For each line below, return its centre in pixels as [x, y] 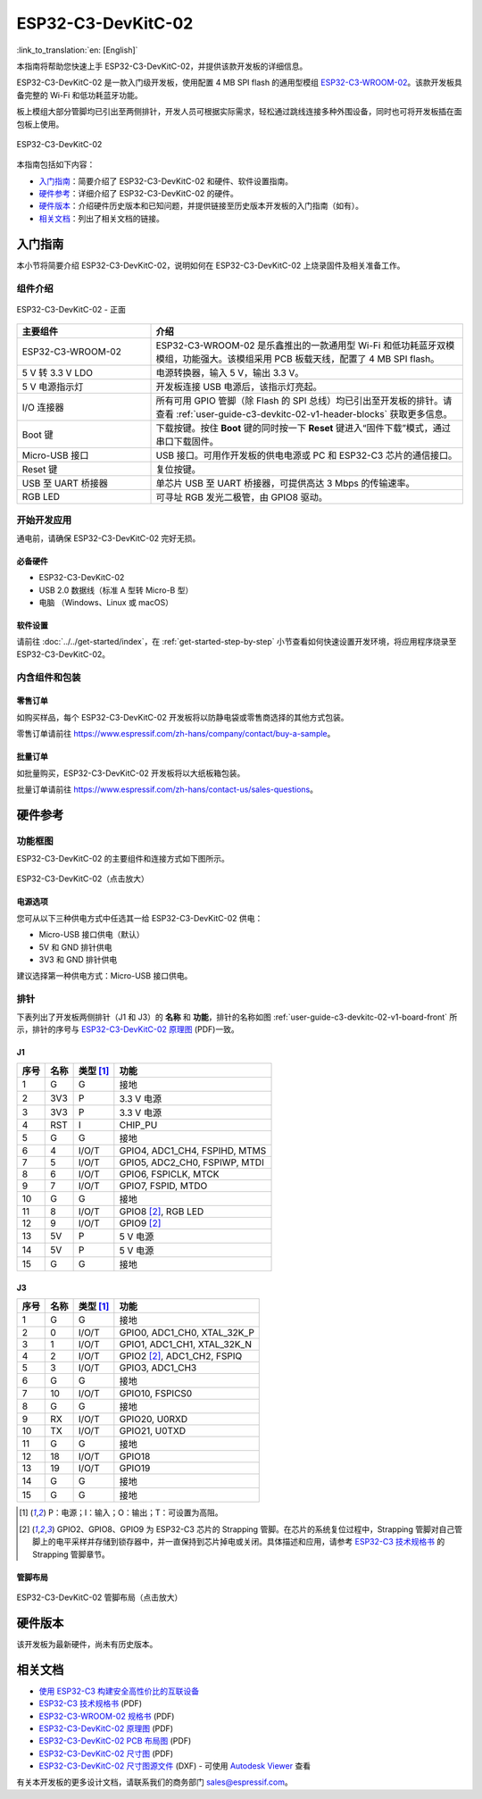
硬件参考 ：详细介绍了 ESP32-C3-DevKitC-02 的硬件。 [138, 194]
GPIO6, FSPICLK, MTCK [169, 1174]
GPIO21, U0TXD [153, 1431]
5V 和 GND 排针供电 [75, 947]
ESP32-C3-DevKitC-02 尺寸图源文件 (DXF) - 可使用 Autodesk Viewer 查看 [175, 1766]
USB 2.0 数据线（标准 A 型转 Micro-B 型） [116, 590]
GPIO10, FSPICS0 [156, 1394]
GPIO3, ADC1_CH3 [158, 1368]
